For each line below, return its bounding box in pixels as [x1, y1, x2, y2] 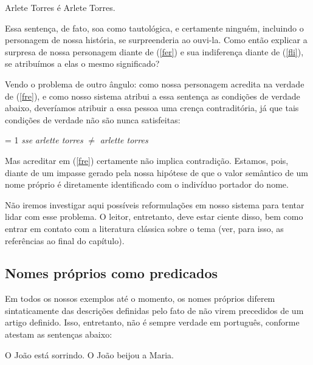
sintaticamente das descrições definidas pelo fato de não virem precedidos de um [5, 304, 304, 316]
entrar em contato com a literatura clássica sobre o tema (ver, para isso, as [5, 222, 284, 234]
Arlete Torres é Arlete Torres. [5, 1, 115, 13]
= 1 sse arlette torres [5, 134, 83, 146]
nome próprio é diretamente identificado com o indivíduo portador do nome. [5, 178, 289, 191]
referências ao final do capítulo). [5, 234, 125, 247]
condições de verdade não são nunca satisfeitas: [5, 113, 181, 126]
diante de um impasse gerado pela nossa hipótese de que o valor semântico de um [5, 166, 309, 179]
